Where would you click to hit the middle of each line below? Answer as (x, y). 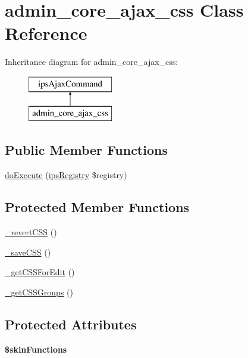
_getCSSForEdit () (40, 272)
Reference (46, 33)
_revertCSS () (31, 232)
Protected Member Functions (97, 207)
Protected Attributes (71, 324)
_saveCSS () (28, 252)
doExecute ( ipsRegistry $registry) (66, 175)
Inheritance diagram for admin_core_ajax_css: (92, 62)
